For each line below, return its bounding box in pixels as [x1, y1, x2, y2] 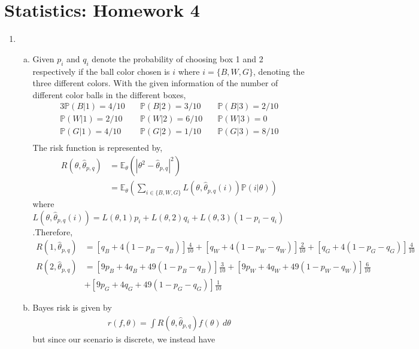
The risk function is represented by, [32, 141, 163, 154]
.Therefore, [32, 225, 73, 238]
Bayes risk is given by [32, 301, 112, 314]
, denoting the [253, 65, 305, 77]
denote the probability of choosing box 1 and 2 [92, 52, 263, 65]
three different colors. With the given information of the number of [32, 77, 278, 89]
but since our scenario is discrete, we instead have [32, 332, 215, 345]
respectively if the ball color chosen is [32, 65, 170, 77]
